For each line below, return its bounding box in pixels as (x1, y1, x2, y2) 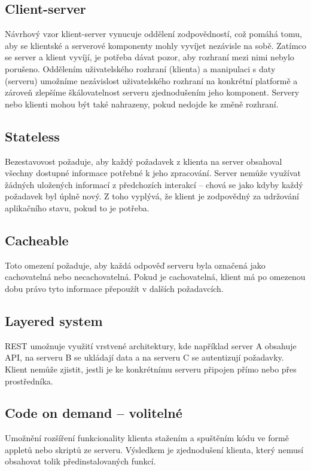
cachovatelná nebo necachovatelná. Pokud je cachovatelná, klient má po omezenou (5, 270, 306, 283)
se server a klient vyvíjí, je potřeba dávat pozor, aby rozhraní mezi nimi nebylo (5, 51, 294, 63)
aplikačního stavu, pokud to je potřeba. (5, 201, 150, 214)
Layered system (5, 311, 103, 330)
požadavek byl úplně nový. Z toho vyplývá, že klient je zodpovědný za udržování (5, 190, 300, 202)
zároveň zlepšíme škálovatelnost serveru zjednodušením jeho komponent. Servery (5, 86, 300, 98)
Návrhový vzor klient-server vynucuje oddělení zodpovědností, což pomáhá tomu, (5, 27, 302, 40)
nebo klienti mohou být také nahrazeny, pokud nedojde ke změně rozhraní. (5, 97, 279, 110)
